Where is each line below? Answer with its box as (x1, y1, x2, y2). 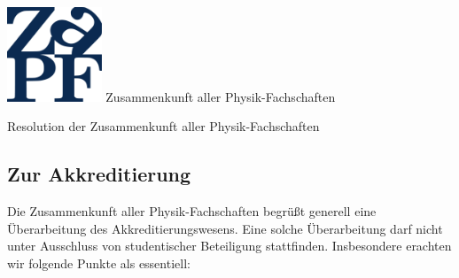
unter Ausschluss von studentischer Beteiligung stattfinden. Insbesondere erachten (7, 236, 452, 255)
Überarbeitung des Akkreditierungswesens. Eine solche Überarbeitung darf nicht (7, 219, 443, 237)
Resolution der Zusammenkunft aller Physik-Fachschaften (7, 117, 320, 135)
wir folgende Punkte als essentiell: (7, 253, 191, 272)
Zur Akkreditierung (7, 160, 191, 188)
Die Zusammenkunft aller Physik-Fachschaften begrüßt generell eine (7, 202, 377, 220)
